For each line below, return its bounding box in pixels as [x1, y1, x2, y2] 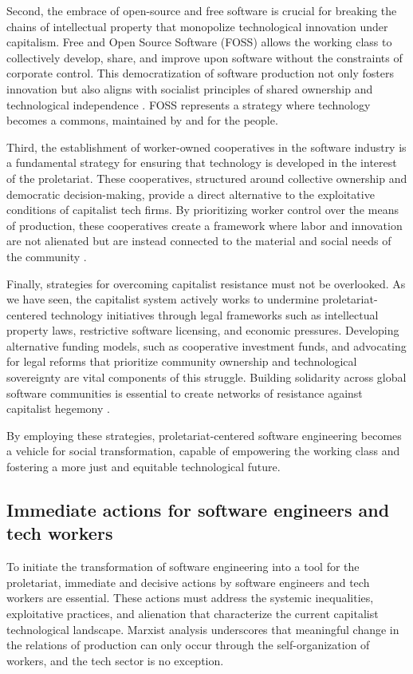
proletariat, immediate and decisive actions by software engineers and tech [6, 573, 370, 590]
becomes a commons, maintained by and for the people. [6, 112, 278, 129]
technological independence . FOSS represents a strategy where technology [6, 96, 371, 113]
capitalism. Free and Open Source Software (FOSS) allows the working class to [6, 34, 392, 50]
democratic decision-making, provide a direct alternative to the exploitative [6, 185, 375, 202]
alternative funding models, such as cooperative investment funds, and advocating [6, 337, 407, 354]
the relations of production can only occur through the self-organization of [6, 636, 370, 653]
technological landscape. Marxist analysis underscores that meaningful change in [6, 620, 399, 637]
